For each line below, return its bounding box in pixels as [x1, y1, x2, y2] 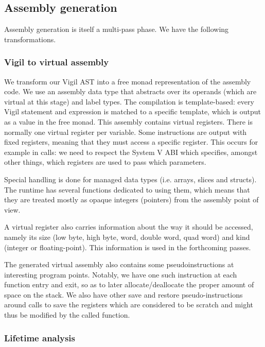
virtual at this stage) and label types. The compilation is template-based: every [4, 96, 254, 107]
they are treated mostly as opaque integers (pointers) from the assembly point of [4, 194, 259, 205]
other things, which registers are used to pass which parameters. [4, 157, 206, 167]
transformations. [4, 33, 56, 44]
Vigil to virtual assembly [4, 56, 109, 68]
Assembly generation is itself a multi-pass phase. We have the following [4, 24, 229, 34]
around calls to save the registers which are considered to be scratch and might [4, 299, 254, 310]
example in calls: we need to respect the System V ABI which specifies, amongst [4, 146, 258, 157]
